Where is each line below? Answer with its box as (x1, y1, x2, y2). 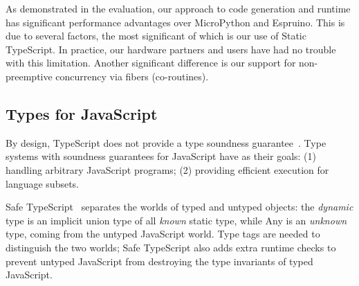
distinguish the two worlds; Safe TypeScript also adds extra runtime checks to (6, 240, 336, 254)
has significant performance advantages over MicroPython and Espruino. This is (6, 15, 345, 29)
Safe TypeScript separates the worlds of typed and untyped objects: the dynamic (6, 199, 353, 214)
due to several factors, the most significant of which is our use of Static (6, 28, 306, 43)
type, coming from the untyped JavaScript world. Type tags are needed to (6, 226, 320, 241)
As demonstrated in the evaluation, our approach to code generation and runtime (6, 1, 351, 15)
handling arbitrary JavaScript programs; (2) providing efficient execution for (6, 162, 329, 177)
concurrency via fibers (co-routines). (55, 69, 209, 83)
